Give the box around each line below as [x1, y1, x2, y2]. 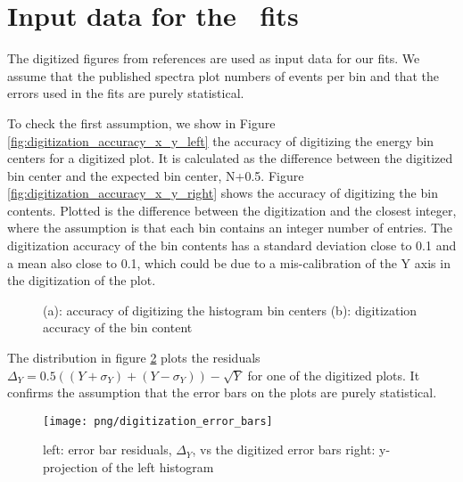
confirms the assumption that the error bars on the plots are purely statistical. [7, 383, 437, 402]
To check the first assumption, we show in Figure [7, 113, 276, 132]
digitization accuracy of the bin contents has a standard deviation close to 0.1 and [7, 236, 457, 255]
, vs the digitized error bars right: [192, 440, 376, 459]
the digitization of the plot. [7, 271, 156, 290]
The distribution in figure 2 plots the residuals [7, 348, 260, 367]
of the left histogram [102, 458, 214, 477]
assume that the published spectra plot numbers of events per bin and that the [7, 66, 439, 85]
